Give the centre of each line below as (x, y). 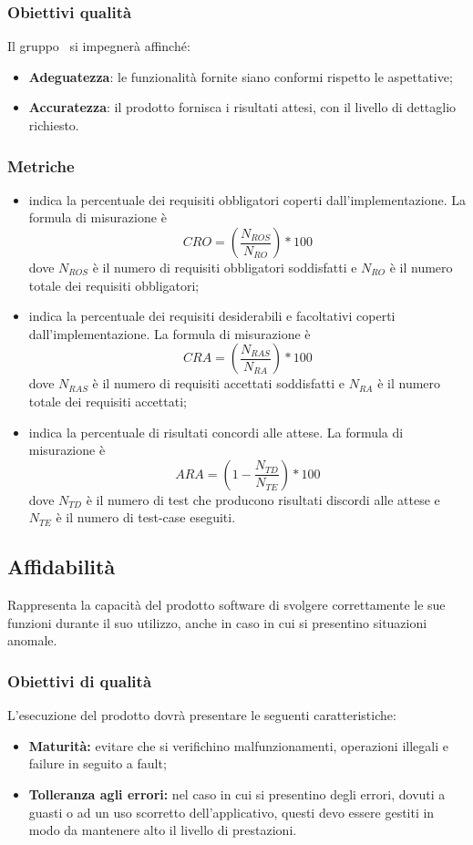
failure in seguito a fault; (98, 763)
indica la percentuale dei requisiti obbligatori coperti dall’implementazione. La (247, 199)
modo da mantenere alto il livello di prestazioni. (163, 830)
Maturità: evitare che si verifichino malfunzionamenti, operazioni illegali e (238, 745)
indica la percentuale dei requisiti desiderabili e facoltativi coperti (212, 316)
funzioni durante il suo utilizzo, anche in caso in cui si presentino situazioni (217, 622)
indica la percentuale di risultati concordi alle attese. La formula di (216, 432)
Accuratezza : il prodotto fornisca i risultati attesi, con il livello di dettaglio (242, 107)
